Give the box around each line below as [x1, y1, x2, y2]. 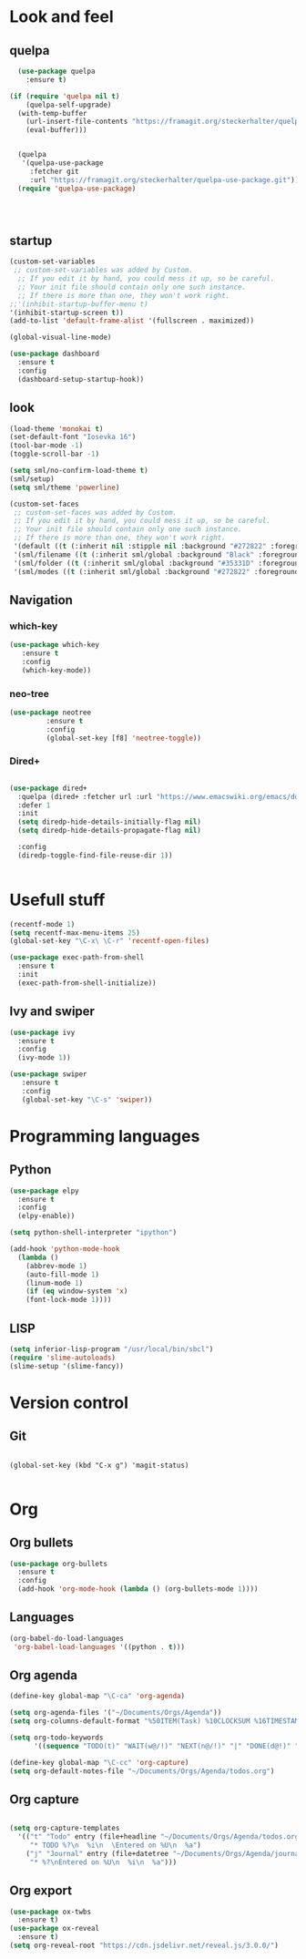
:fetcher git [29, 167, 79, 176]
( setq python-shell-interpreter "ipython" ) [9, 1228, 178, 1237]
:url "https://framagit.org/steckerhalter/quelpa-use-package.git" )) [29, 175, 300, 184]
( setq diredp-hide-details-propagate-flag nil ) [17, 826, 202, 836]
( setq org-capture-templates [9, 1824, 120, 1833]
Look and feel [9, 6, 114, 27]
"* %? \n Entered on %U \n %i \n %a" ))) [29, 1857, 178, 1867]
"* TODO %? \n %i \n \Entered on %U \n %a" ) [29, 1841, 202, 1851]
